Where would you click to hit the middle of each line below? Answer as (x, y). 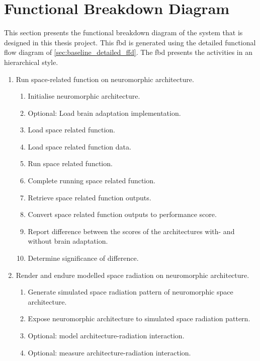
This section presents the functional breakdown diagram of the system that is (123, 32)
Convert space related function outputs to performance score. (122, 214)
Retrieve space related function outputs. (90, 197)
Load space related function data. (79, 146)
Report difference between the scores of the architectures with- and (131, 231)
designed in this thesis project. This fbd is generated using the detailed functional (130, 42)
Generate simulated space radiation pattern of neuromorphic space (131, 292)
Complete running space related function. (92, 180)
